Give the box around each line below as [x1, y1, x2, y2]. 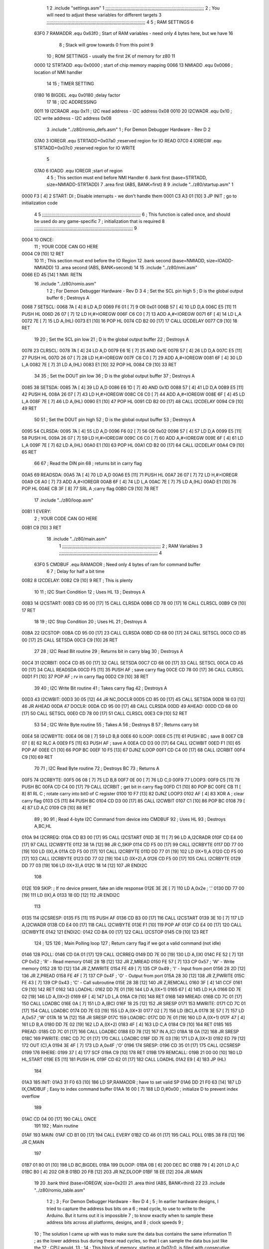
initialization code [21, 200, 58, 206]
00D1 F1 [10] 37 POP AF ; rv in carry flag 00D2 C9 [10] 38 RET [21, 673, 149, 679]
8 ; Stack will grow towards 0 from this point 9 [59, 41, 154, 47]
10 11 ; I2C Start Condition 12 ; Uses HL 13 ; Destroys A [34, 589, 145, 595]
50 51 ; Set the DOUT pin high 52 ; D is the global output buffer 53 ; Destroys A [34, 417, 196, 423]
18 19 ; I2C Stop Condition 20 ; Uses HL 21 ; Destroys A [34, 619, 147, 624]
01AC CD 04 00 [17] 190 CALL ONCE [21, 1116, 97, 1122]
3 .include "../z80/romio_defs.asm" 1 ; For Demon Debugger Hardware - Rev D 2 [46, 126, 211, 132]
